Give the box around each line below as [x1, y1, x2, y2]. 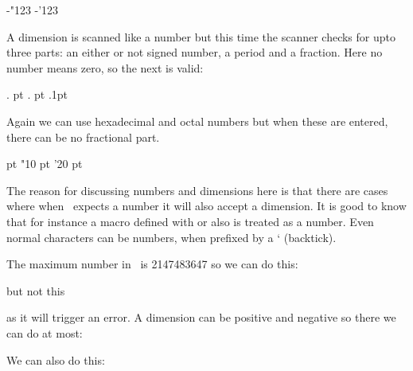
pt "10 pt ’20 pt [6, 155, 83, 172]
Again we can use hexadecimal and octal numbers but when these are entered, [6, 112, 388, 129]
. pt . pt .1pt [6, 86, 68, 103]
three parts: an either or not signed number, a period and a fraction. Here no [6, 44, 383, 61]
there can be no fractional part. [6, 128, 160, 145]
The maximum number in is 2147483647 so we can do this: [6, 256, 298, 272]
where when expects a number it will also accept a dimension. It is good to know [6, 197, 407, 214]
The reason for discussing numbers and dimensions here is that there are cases [6, 182, 388, 198]
